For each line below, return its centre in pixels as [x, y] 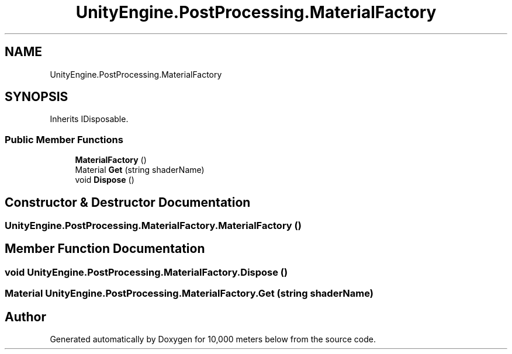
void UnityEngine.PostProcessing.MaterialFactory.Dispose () [146, 272]
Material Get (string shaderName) [140, 170]
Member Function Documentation [105, 249]
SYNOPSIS [37, 97]
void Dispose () [105, 180]
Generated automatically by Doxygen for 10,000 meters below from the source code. [213, 339]
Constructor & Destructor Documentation [128, 202]
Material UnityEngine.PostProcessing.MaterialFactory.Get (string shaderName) [189, 294]
